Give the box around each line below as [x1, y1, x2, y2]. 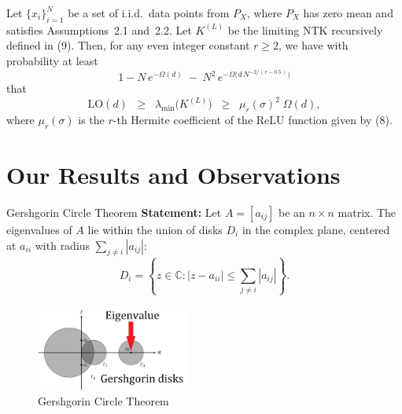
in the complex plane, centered [242, 222, 390, 238]
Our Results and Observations [6, 159, 341, 191]
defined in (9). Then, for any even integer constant [6, 37, 250, 53]
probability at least [6, 52, 98, 68]
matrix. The [337, 204, 396, 221]
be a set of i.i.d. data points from [68, 5, 230, 20]
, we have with [278, 37, 349, 53]
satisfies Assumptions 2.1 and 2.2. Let [6, 21, 192, 38]
